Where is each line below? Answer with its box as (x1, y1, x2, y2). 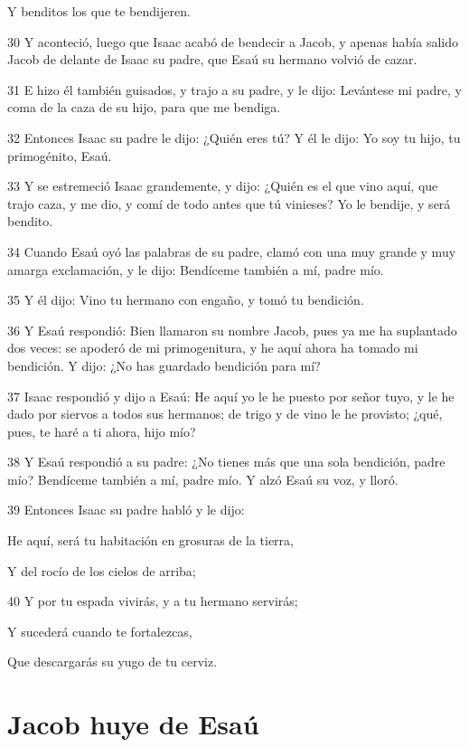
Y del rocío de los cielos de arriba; (7, 561, 196, 580)
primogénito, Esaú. (7, 146, 112, 165)
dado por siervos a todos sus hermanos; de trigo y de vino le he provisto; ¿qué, (7, 404, 443, 423)
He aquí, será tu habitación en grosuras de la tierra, (7, 531, 294, 550)
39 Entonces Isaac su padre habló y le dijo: (7, 500, 245, 519)
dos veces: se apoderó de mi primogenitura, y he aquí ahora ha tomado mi (7, 338, 418, 357)
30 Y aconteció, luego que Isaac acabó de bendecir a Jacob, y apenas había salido (7, 32, 458, 51)
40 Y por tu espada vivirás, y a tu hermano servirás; (7, 591, 298, 610)
